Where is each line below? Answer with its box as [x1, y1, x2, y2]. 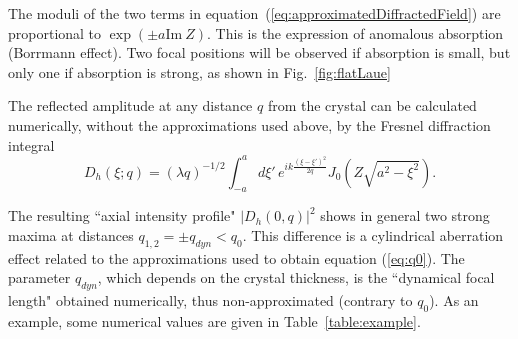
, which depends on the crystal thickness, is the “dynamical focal [97, 267, 495, 288]
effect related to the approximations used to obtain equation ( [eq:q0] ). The [8, 247, 465, 268]
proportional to [8, 22, 102, 43]
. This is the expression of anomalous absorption [207, 22, 504, 43]
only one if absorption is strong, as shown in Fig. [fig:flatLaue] [8, 61, 391, 82]
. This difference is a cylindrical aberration [242, 225, 504, 246]
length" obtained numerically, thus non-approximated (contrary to [8, 290, 413, 311]
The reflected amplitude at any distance [8, 95, 253, 116]
